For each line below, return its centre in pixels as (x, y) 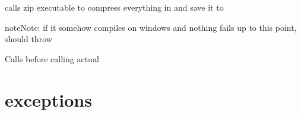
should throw (28, 39)
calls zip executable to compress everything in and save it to (114, 7)
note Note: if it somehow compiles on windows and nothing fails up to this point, (151, 27)
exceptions (48, 99)
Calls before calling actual (52, 58)
